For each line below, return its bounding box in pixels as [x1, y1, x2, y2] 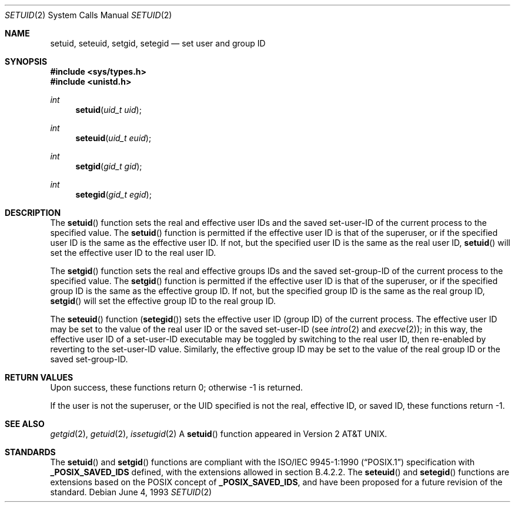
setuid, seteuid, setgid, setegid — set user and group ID [50, 38, 266, 48]
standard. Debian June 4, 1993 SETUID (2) [50, 487, 212, 497]
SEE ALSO [5, 419, 45, 429]
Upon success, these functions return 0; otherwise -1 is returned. [50, 382, 303, 392]
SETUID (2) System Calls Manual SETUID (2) [5, 10, 172, 20]
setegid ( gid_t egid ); [75, 189, 152, 199]
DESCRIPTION [5, 208, 61, 218]
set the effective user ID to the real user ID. [50, 248, 216, 258]
